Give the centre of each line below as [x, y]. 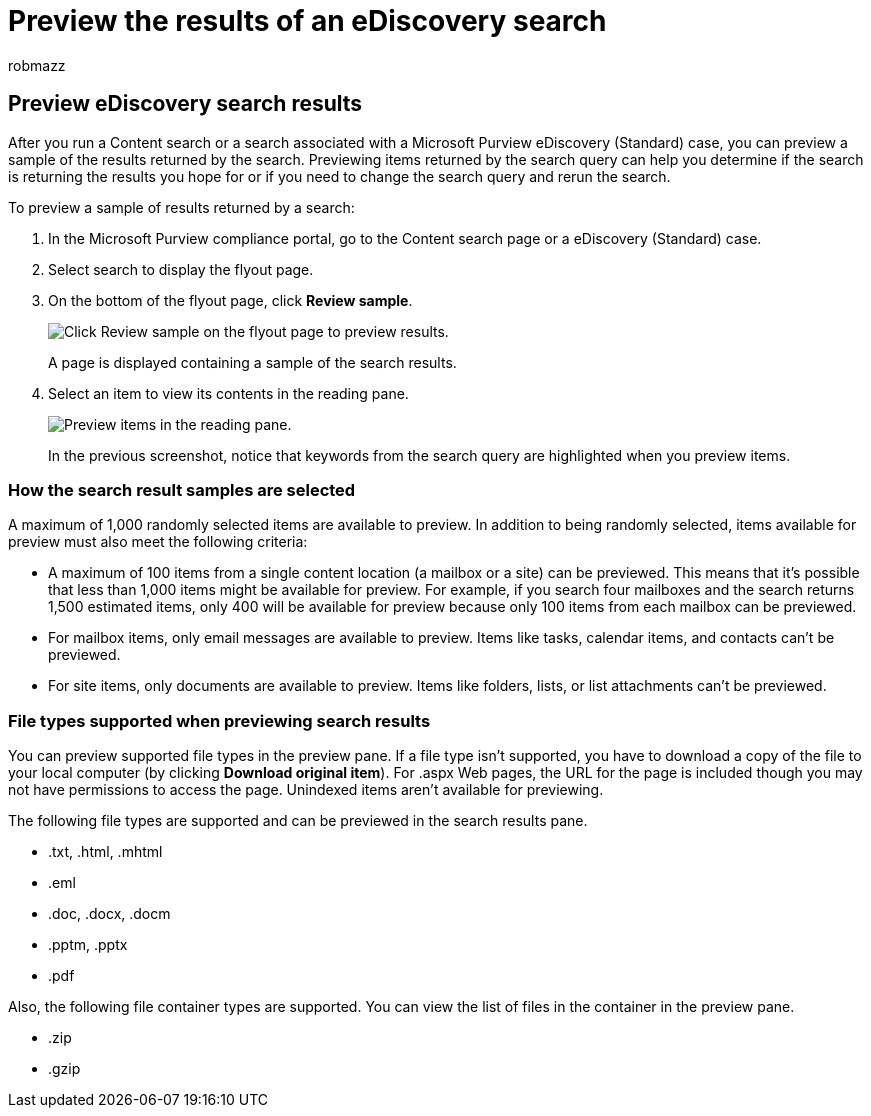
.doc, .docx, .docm [109, 914]
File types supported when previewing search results [219, 720]
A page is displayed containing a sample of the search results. [252, 362]
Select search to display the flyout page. [181, 269]
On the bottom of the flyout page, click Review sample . [230, 300]
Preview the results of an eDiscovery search [307, 21]
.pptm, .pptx [88, 945]
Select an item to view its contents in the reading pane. [228, 393]
